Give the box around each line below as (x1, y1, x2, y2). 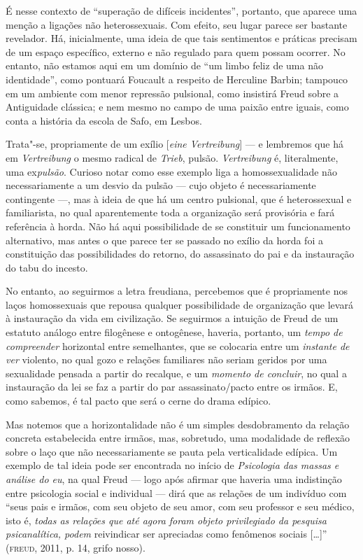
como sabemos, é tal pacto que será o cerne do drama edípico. (6, 393, 271, 408)
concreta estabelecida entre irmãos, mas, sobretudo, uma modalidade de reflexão (6, 430, 350, 445)
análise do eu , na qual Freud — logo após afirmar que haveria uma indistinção (6, 472, 342, 486)
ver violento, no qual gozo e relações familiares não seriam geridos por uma (6, 352, 327, 367)
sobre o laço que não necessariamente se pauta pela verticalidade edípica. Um (6, 444, 338, 458)
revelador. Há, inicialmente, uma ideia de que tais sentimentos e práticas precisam (6, 31, 357, 45)
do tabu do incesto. (6, 260, 88, 274)
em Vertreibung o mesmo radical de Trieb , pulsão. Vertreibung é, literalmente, (6, 150, 339, 164)
